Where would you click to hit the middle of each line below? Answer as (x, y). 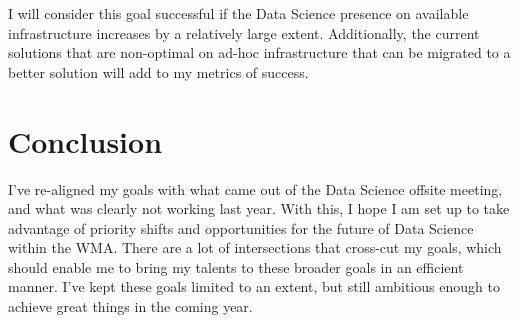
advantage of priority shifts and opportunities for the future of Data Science (241, 227)
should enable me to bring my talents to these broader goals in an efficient (236, 266)
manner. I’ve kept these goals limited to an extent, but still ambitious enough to (254, 286)
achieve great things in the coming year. (130, 306)
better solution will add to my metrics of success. (158, 71)
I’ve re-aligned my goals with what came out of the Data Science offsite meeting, (255, 188)
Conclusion (85, 140)
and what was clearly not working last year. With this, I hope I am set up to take (259, 208)
